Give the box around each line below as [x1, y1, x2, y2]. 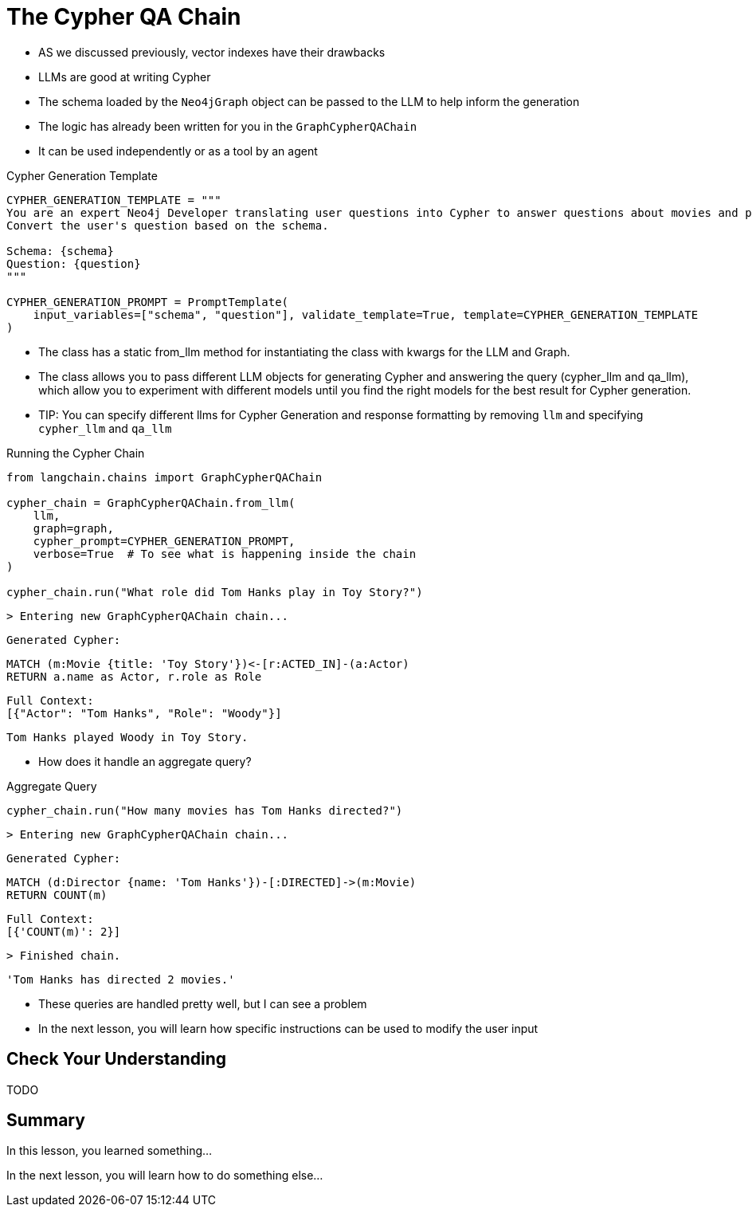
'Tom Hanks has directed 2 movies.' [6, 972, 235, 986]
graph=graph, [33, 521, 114, 535]
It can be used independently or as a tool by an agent [38, 143, 318, 158]
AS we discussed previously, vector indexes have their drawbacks [38, 45, 386, 59]
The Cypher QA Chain [6, 3, 241, 30]
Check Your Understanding [6, 1049, 226, 1070]
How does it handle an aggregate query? [38, 754, 252, 768]
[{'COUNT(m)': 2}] [6, 924, 121, 938]
